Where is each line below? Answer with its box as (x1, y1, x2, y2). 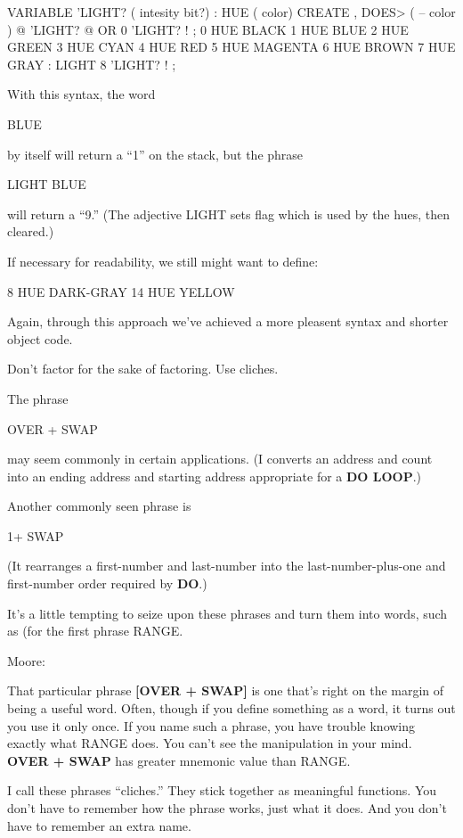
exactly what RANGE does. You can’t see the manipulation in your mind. (7, 734, 412, 752)
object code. (7, 329, 73, 348)
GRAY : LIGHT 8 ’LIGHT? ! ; (7, 54, 176, 73)
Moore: (7, 651, 45, 670)
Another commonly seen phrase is (7, 497, 191, 515)
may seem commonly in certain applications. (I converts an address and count (7, 449, 433, 468)
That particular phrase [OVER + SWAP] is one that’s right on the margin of (7, 681, 444, 700)
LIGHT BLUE (7, 175, 86, 193)
